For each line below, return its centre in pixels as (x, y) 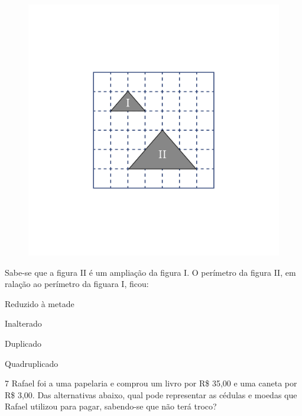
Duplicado (23, 343)
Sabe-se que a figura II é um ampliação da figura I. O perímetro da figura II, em (150, 272)
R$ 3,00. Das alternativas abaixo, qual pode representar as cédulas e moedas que (151, 394)
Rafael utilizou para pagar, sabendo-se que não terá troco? (111, 406)
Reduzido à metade (40, 303)
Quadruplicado (32, 363)
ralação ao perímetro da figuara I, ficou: (77, 284)
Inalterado (23, 323)
